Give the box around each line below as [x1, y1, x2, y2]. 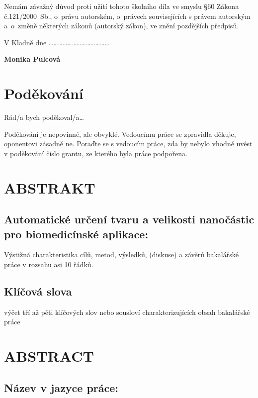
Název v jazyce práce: [4, 380, 119, 395]
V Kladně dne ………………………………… [4, 37, 109, 47]
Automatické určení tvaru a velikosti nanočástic [4, 211, 255, 227]
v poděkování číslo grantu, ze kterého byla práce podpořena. [4, 148, 187, 158]
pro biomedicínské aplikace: [4, 226, 149, 241]
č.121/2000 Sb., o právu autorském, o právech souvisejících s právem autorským [4, 10, 251, 21]
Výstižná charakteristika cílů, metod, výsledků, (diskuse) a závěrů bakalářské [4, 249, 239, 260]
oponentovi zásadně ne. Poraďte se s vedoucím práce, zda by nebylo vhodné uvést [4, 138, 253, 149]
